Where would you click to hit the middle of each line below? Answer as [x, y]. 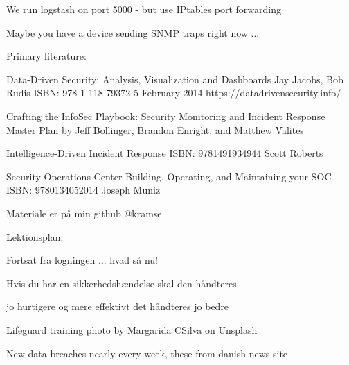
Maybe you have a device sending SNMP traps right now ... [133, 32]
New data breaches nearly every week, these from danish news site [147, 353]
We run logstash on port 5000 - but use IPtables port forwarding [144, 9]
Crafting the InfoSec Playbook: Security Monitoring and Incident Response [166, 116]
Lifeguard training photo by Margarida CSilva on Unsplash [132, 329]
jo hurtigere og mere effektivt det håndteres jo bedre [118, 306]
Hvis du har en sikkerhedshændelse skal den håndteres [122, 283]
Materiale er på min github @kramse [84, 213]
